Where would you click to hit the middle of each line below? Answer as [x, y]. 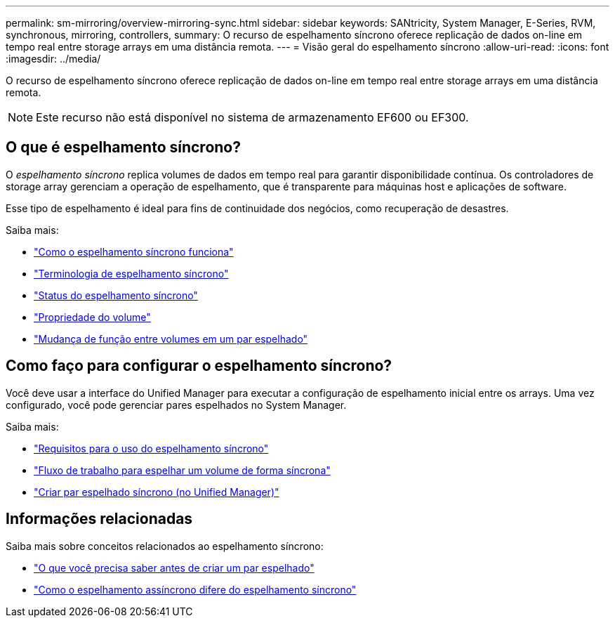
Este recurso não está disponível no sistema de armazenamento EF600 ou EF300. [252, 117]
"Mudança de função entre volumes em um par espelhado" [171, 339]
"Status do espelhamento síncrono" [116, 295]
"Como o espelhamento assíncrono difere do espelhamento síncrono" [195, 589]
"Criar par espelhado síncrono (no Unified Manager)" [157, 492]
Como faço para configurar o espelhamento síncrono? [199, 366]
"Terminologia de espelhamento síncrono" [131, 273]
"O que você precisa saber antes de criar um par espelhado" [174, 568]
